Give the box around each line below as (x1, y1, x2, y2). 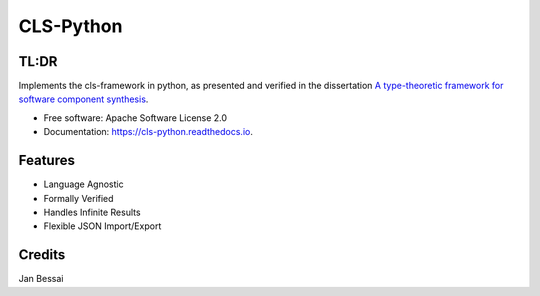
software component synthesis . (18, 93, 149, 105)
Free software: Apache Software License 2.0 (43, 111, 228, 124)
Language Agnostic (43, 178, 124, 190)
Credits (18, 246, 66, 264)
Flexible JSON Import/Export (43, 220, 162, 232)
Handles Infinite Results (43, 206, 141, 218)
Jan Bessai (18, 273, 64, 285)
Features (18, 152, 75, 169)
